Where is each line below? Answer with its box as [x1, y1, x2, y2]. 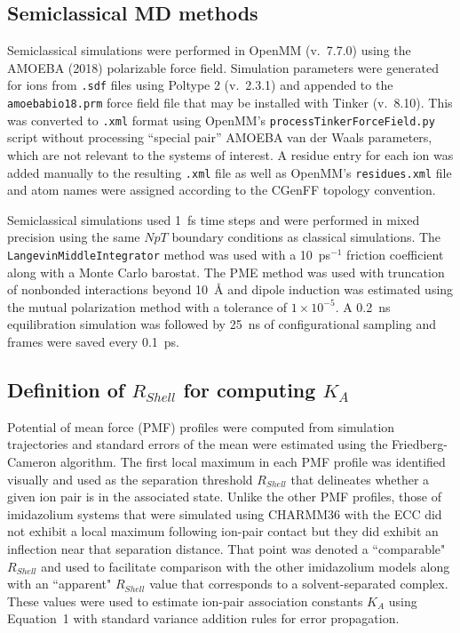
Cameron [7, 453, 57, 470]
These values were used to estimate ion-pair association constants [7, 591, 363, 610]
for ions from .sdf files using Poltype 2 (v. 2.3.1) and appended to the [7, 76, 393, 94]
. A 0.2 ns [335, 297, 391, 316]
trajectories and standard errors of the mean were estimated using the [7, 435, 388, 453]
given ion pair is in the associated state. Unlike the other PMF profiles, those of [7, 487, 442, 506]
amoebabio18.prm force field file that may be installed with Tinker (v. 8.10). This [7, 93, 453, 112]
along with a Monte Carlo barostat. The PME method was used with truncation [7, 262, 445, 281]
